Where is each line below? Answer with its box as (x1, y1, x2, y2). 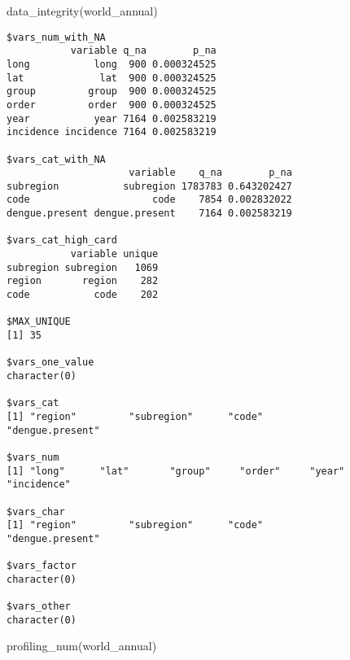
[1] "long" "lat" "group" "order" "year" (7, 465, 345, 477)
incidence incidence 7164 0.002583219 (7, 126, 217, 138)
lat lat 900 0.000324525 (7, 72, 217, 84)
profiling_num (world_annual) (7, 637, 157, 654)
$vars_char (7, 505, 65, 518)
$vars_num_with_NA (7, 31, 106, 43)
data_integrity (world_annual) (7, 2, 158, 19)
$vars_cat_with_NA (7, 153, 106, 165)
